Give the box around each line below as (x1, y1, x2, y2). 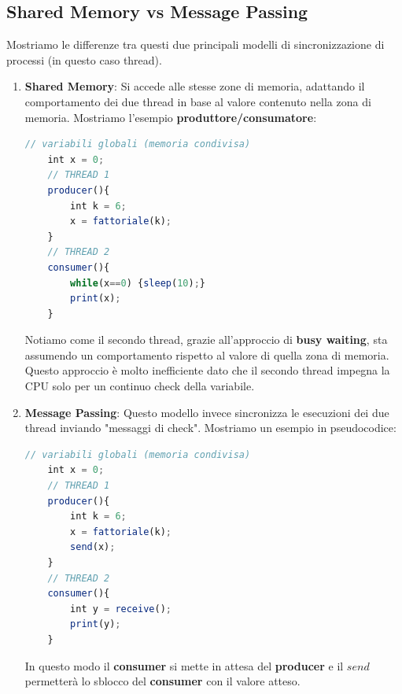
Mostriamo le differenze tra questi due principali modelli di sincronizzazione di (6, 36, 385, 53)
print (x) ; (70, 293, 121, 305)
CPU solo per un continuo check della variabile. (24, 378, 255, 394)
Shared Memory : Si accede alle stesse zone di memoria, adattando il (24, 78, 365, 94)
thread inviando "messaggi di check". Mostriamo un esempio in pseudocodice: (24, 419, 396, 436)
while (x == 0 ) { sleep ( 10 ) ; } (70, 277, 205, 289)
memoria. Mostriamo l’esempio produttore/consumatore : (24, 109, 317, 125)
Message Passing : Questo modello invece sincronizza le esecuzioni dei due (24, 404, 389, 420)
